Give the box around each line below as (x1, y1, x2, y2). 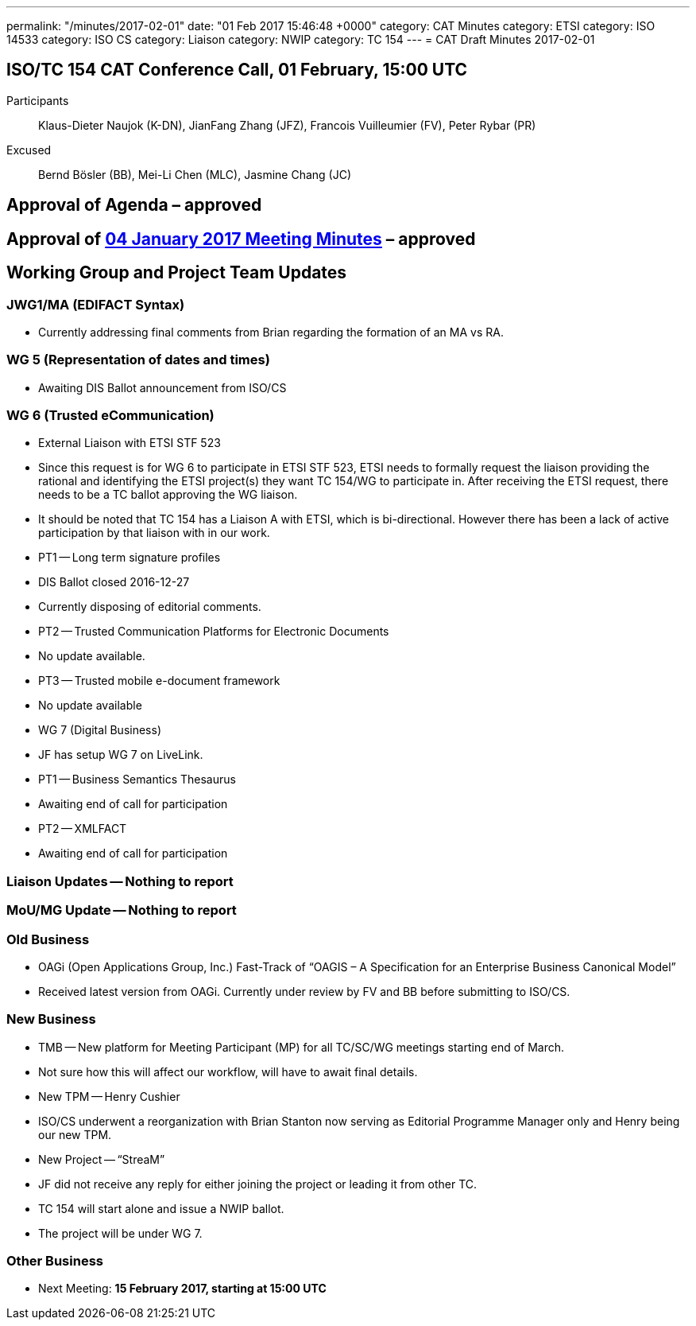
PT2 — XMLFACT (38, 822, 127, 836)
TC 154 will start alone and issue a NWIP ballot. (38, 1201, 284, 1215)
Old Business (6, 931, 90, 947)
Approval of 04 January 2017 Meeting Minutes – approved (6, 228, 476, 249)
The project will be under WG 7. (38, 1226, 203, 1240)
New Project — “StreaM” (38, 1152, 165, 1166)
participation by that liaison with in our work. (38, 526, 270, 540)
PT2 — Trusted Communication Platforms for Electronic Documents (38, 624, 389, 639)
